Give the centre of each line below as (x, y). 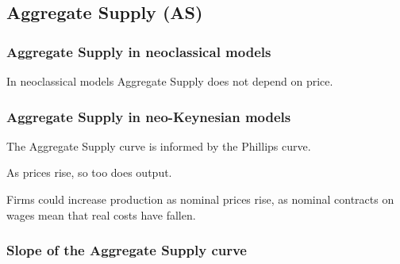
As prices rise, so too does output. (89, 172)
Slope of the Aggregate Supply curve (127, 250)
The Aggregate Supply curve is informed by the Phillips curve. (159, 145)
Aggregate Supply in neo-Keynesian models (149, 116)
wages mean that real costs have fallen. (101, 214)
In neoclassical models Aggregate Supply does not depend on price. (170, 81)
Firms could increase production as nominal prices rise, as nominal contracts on (200, 199)
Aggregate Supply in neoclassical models (139, 51)
